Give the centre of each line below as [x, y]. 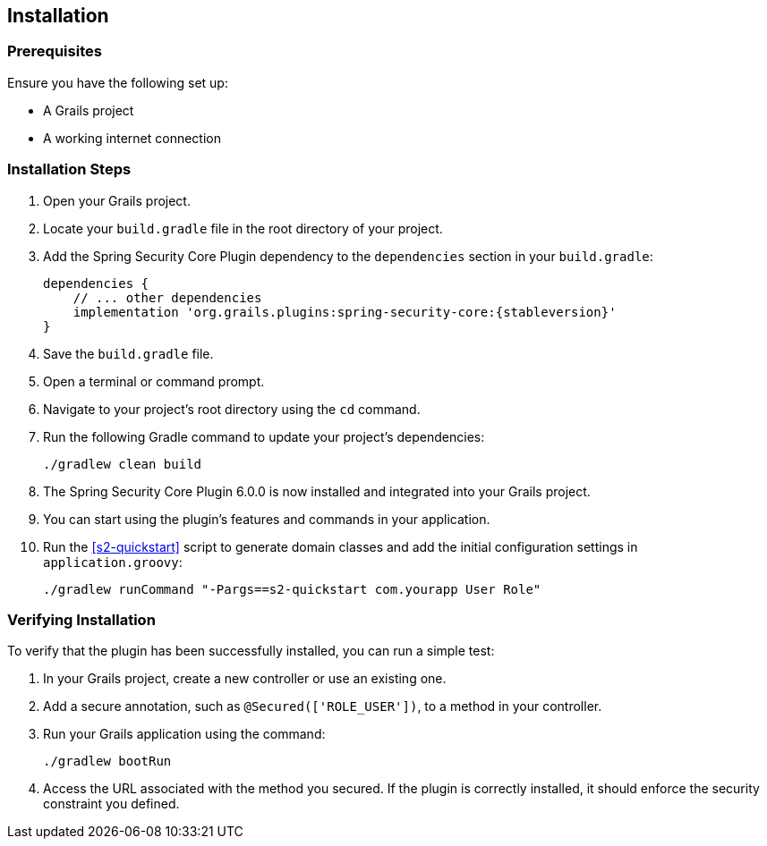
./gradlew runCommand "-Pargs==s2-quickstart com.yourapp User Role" [292, 589]
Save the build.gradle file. [128, 353]
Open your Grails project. [117, 200]
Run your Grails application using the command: [184, 734]
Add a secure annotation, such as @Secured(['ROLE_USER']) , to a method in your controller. [323, 706]
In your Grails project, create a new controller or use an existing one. [245, 679]
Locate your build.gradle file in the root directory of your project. [243, 228]
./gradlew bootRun [107, 761]
